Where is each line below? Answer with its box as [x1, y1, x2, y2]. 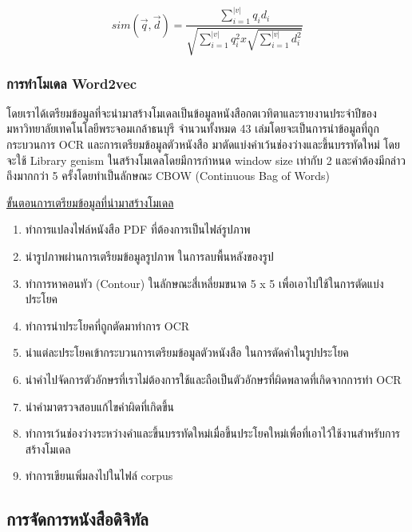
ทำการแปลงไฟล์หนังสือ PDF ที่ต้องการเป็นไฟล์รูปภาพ [25, 221, 251, 238]
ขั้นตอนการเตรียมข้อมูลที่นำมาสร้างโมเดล [6, 194, 174, 210]
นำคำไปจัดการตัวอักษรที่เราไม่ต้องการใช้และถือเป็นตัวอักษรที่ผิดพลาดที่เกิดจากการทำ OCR [25, 371, 402, 387]
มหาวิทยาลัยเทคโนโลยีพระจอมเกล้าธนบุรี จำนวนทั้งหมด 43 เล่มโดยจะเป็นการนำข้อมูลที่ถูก [6, 120, 379, 137]
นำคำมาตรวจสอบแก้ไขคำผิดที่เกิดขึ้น [25, 398, 175, 414]
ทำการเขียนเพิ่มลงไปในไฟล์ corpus [25, 467, 173, 484]
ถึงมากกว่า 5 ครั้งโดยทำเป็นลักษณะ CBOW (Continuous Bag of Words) [6, 167, 330, 184]
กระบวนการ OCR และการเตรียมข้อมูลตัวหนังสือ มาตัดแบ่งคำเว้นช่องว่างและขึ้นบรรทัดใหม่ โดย [6, 136, 400, 153]
